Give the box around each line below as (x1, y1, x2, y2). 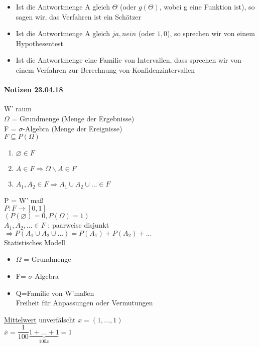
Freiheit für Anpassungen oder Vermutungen (16, 297, 153, 308)
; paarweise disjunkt (48, 220, 109, 230)
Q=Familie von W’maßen (16, 287, 94, 298)
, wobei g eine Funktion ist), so (159, 2, 255, 12)
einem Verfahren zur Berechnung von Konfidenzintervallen (16, 64, 195, 75)
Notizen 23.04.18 (4, 84, 63, 95)
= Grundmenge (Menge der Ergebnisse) (12, 113, 135, 123)
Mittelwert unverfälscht (4, 314, 76, 324)
